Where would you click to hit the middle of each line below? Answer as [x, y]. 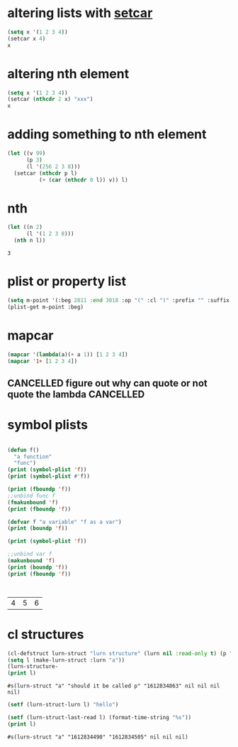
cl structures [46, 634]
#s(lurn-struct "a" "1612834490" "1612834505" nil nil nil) [98, 737]
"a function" [33, 456]
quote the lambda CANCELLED [76, 394]
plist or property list [67, 281]
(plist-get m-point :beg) [45, 307]
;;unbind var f [30, 554]
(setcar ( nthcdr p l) [46, 173]
